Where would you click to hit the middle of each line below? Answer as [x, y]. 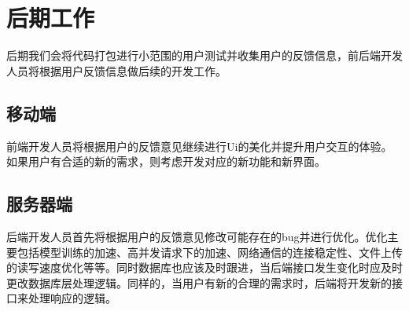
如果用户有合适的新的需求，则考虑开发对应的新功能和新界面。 [166, 161]
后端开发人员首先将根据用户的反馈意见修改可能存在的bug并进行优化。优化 [197, 236]
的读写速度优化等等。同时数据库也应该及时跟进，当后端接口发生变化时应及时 [204, 267]
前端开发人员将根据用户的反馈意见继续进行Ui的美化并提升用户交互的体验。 [199, 146]
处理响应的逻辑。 [72, 298]
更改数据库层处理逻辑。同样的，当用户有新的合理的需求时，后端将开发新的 [199, 282]
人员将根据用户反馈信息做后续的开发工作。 [116, 70]
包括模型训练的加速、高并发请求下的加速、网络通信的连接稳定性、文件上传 [210, 252]
